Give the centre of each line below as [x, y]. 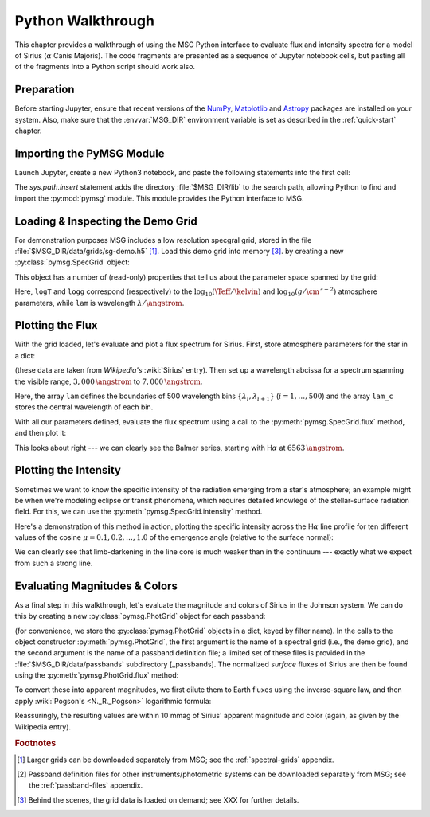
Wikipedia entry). [43, 727]
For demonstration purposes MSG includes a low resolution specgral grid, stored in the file [163, 240]
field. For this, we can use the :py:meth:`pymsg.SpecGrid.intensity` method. [139, 512]
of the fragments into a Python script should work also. [105, 67]
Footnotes [35, 743]
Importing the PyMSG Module [90, 153]
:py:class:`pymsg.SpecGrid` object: [72, 262]
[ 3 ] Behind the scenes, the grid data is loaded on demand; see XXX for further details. [158, 799]
